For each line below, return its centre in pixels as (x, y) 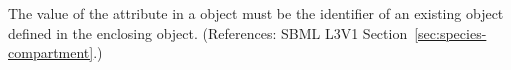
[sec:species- (450, 32)
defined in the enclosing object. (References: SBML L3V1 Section (208, 32)
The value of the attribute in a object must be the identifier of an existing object (256, 13)
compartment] (51, 52)
